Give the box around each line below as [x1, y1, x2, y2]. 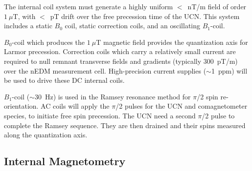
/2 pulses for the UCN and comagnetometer [115, 101, 248, 111]
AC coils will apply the [41, 101, 110, 111]
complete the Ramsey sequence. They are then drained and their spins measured [4, 120, 246, 130]
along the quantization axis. [4, 130, 88, 140]
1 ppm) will [211, 65, 248, 76]
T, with [13, 11, 36, 21]
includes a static [4, 20, 52, 31]
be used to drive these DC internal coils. [4, 75, 125, 85]
